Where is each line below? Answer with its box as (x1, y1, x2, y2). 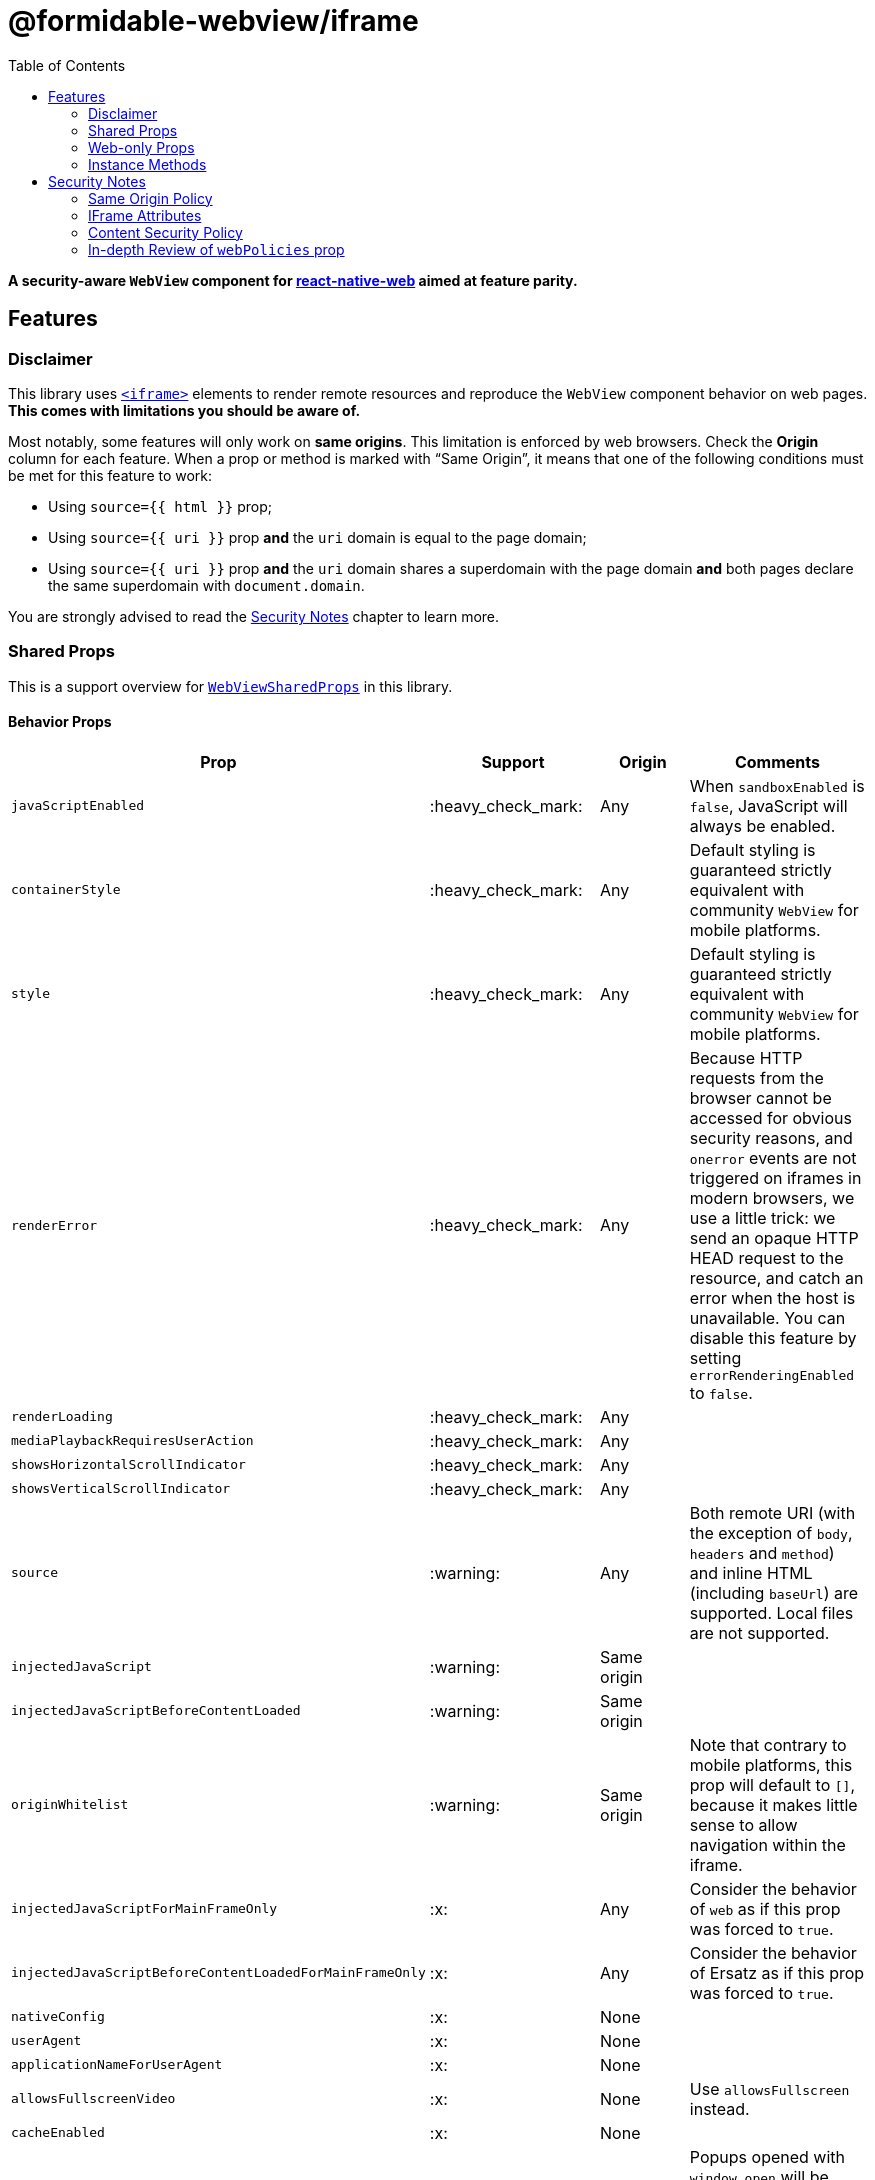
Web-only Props (88, 138, 195, 156)
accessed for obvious (689, 1107, 852, 1128)
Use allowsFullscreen (689, 2078, 850, 2099)
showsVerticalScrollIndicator (11, 1481, 231, 1497)
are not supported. (689, 1622, 830, 1643)
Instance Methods (88, 155, 207, 173)
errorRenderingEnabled (689, 1367, 855, 1383)
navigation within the (689, 1834, 846, 1855)
